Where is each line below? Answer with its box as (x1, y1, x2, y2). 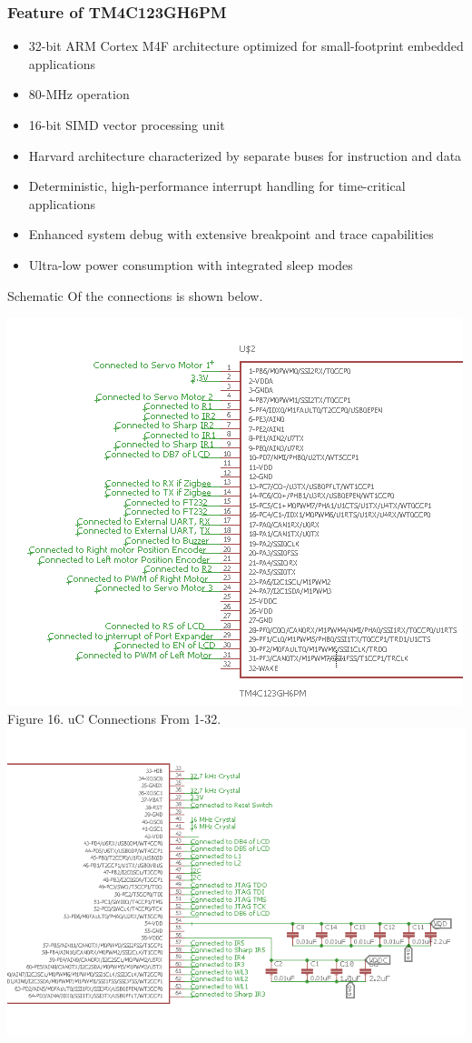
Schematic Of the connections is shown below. (7, 286, 263, 305)
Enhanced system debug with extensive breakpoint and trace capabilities (28, 225, 434, 244)
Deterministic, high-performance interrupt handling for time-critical (28, 176, 406, 196)
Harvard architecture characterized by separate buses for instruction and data (28, 145, 462, 165)
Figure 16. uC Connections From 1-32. (7, 708, 221, 727)
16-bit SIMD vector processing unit (28, 115, 225, 134)
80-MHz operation (28, 85, 130, 104)
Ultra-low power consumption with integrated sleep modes (28, 255, 353, 274)
